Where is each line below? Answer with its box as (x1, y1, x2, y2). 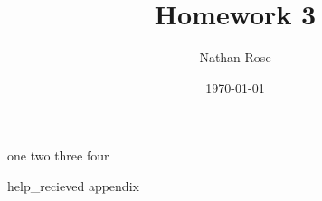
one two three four (7, 146, 109, 165)
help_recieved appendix (7, 176, 139, 195)
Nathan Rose (199, 48, 271, 67)
